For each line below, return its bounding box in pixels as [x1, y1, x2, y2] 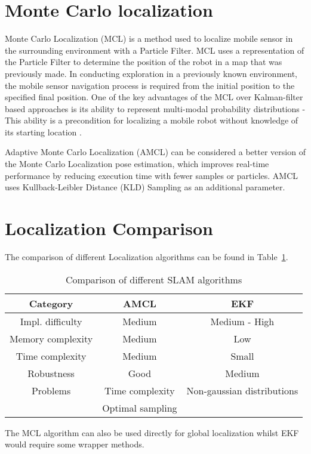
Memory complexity [10, 331, 93, 345]
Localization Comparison [5, 216, 213, 240]
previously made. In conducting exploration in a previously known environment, [5, 67, 297, 79]
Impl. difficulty [20, 314, 82, 328]
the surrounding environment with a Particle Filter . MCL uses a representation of [5, 44, 304, 56]
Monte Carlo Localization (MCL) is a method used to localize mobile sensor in [5, 32, 293, 45]
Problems [31, 383, 71, 397]
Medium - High [210, 314, 275, 328]
